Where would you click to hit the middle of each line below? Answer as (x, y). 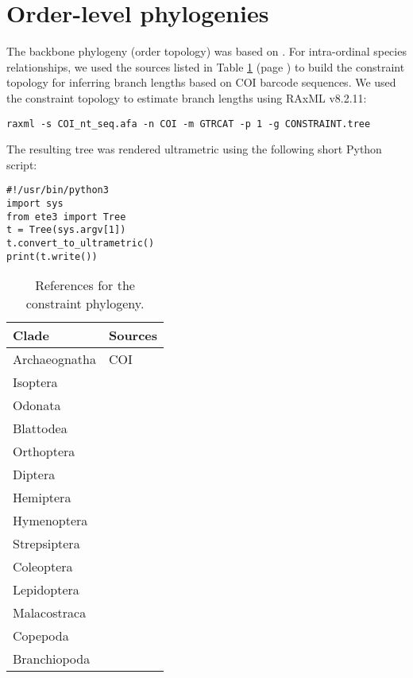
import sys (35, 203)
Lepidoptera (46, 590)
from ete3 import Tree (66, 217)
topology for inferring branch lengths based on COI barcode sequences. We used (201, 82)
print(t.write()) (52, 256)
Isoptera (35, 382)
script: (22, 164)
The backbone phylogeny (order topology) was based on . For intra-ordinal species (206, 51)
